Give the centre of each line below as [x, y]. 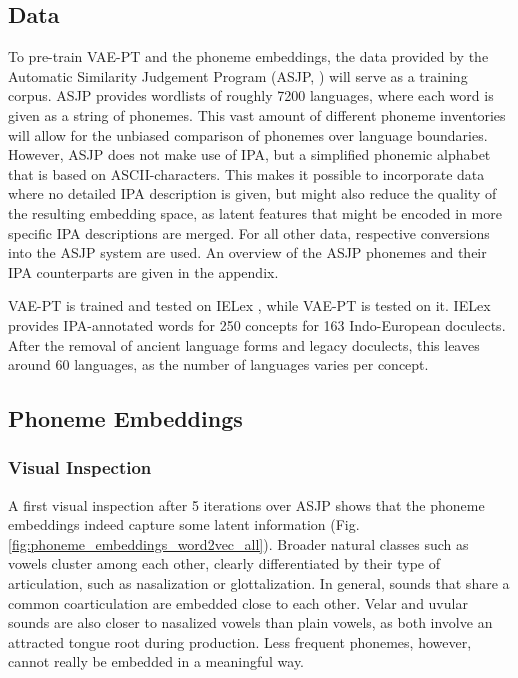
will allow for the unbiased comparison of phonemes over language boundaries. [248, 134]
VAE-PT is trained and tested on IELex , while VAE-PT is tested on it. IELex [249, 305]
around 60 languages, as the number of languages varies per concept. [218, 364]
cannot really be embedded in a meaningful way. [156, 661]
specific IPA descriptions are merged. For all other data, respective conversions [249, 232]
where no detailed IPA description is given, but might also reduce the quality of [252, 193]
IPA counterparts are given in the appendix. [143, 271]
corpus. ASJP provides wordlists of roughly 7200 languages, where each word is [251, 95]
